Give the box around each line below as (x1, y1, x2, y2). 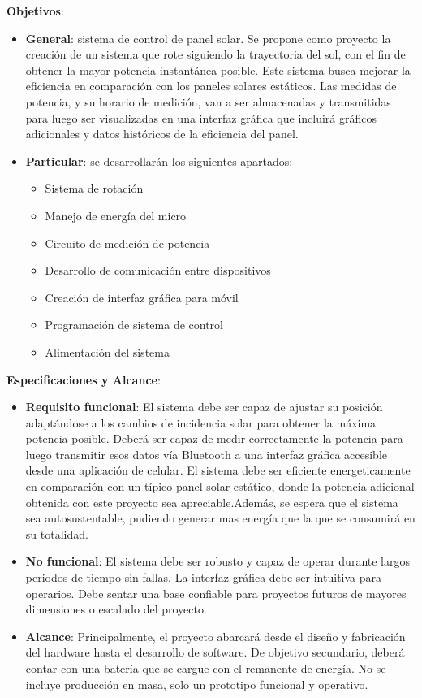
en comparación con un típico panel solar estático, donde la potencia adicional (25, 478, 415, 495)
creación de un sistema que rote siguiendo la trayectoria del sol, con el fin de (25, 46, 406, 63)
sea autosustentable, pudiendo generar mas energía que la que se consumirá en (25, 509, 416, 527)
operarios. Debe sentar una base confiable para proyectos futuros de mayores (25, 584, 407, 601)
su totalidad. (25, 525, 88, 542)
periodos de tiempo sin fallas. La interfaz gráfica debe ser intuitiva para (25, 569, 382, 586)
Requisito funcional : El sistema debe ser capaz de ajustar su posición (25, 398, 383, 415)
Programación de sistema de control (45, 316, 223, 333)
